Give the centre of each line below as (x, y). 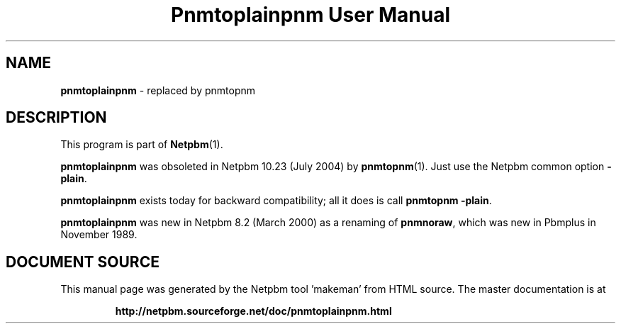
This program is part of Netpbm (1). (142, 145)
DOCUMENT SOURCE (83, 262)
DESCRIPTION (56, 118)
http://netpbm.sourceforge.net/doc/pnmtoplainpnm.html (253, 311)
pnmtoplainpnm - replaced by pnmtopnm (158, 90)
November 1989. (99, 235)
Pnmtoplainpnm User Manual (310, 15)
